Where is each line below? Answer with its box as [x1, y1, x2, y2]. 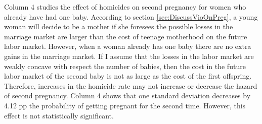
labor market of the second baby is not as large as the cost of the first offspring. [4, 71, 252, 81]
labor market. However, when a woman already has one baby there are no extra [4, 41, 251, 51]
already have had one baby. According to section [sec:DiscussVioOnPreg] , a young [4, 11, 258, 22]
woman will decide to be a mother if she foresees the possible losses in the [4, 21, 233, 32]
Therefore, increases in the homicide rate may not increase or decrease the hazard [4, 80, 257, 91]
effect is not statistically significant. [4, 110, 114, 120]
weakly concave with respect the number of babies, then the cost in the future [4, 60, 246, 71]
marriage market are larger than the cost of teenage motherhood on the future [4, 31, 247, 41]
